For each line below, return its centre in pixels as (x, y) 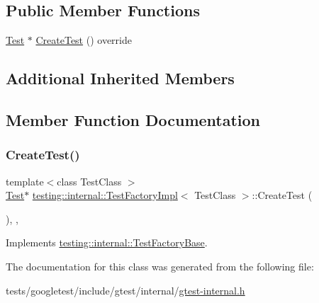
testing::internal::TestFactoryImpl (105, 195)
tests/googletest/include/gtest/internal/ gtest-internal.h (125, 290)
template (25, 181)
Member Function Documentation (133, 119)
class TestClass (89, 181)
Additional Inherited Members (120, 78)
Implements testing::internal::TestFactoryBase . (107, 242)
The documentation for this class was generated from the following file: (160, 266)
